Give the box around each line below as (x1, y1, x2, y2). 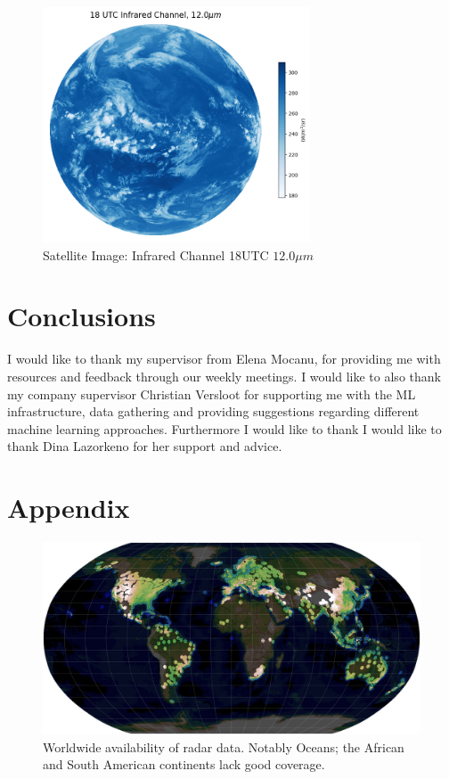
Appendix (7, 489, 130, 526)
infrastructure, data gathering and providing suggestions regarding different (7, 402, 420, 421)
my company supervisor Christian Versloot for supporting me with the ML (7, 384, 416, 403)
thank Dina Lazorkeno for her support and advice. (7, 437, 282, 455)
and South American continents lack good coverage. (43, 755, 325, 774)
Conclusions (7, 298, 156, 334)
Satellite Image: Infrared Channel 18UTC (43, 245, 269, 264)
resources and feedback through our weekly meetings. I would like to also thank (7, 366, 441, 385)
